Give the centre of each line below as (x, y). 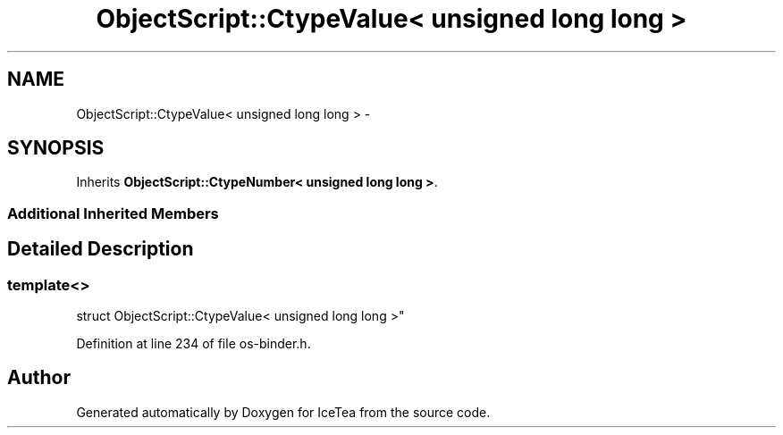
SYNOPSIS (56, 148)
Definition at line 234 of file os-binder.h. (194, 344)
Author (39, 378)
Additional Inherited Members (113, 213)
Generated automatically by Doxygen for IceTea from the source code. (283, 412)
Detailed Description (101, 249)
